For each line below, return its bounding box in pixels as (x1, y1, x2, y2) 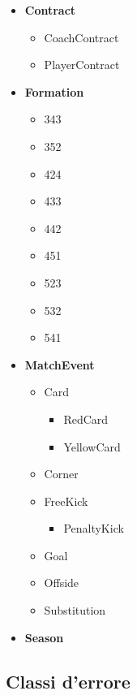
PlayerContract (44, 56, 120, 73)
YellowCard (63, 438, 121, 455)
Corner (44, 465, 79, 482)
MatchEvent (24, 356, 95, 373)
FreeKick (44, 492, 88, 509)
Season (24, 628, 64, 645)
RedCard (63, 410, 109, 427)
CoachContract (44, 28, 119, 45)
